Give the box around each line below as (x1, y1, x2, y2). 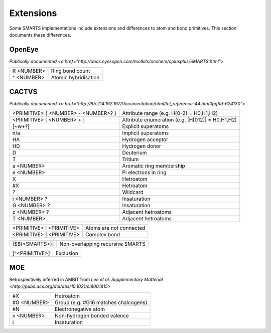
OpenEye (9, 45, 39, 54)
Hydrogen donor (122, 143, 162, 150)
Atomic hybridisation (51, 74, 100, 81)
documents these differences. (9, 32, 71, 38)
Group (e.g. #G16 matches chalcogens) (54, 299, 148, 306)
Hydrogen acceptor (122, 136, 168, 143)
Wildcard (122, 189, 144, 196)
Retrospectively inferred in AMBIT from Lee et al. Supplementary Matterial (9, 276, 163, 282)
